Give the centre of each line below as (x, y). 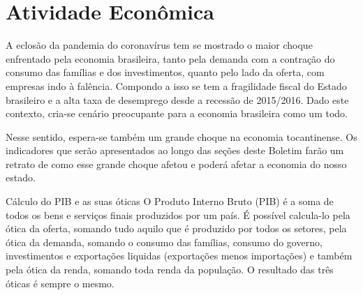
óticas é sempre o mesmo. (60, 283)
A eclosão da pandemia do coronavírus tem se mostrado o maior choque (159, 45)
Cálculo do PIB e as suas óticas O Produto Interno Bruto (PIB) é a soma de (170, 201)
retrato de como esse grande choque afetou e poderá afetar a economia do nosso (176, 164)
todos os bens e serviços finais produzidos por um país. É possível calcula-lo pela (178, 214)
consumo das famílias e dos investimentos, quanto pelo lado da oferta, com (165, 72)
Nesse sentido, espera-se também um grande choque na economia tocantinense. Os (181, 136)
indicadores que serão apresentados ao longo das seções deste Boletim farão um (175, 150)
